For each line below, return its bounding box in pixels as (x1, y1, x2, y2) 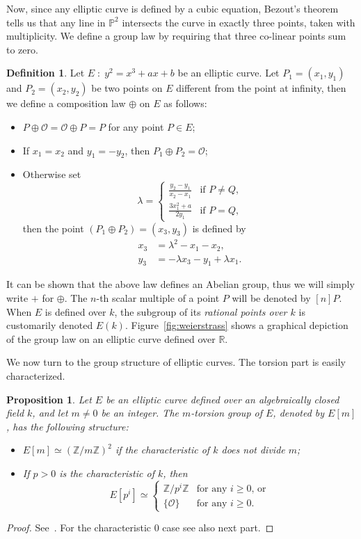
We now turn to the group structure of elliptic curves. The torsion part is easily (6, 355, 346, 369)
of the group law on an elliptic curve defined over (6, 331, 216, 346)
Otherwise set (22, 167, 81, 182)
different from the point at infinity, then (176, 81, 346, 95)
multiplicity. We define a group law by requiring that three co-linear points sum (6, 29, 346, 43)
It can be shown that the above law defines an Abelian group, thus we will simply (6, 277, 355, 291)
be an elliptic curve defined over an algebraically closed (106, 392, 339, 406)
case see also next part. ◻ (162, 520, 274, 535)
